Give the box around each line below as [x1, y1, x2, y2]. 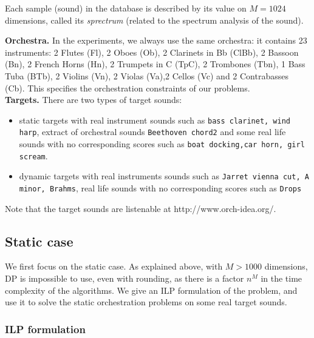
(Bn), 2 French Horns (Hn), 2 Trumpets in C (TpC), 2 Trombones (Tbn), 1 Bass [5, 58, 305, 70]
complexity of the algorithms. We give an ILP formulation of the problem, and [5, 283, 298, 296]
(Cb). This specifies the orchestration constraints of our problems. [5, 81, 250, 94]
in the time [261, 272, 302, 285]
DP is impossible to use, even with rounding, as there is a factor [5, 272, 244, 285]
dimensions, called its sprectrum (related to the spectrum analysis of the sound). [5, 13, 304, 26]
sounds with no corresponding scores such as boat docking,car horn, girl [19, 138, 305, 150]
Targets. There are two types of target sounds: [5, 93, 182, 106]
